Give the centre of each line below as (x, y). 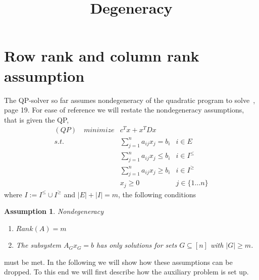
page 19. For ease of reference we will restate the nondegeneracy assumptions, (124, 110)
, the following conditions (157, 194)
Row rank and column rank (102, 56)
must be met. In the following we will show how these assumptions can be (118, 262)
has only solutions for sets (137, 245)
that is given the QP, (37, 119)
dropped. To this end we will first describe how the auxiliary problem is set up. (126, 272)
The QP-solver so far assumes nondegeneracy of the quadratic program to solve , (130, 100)
